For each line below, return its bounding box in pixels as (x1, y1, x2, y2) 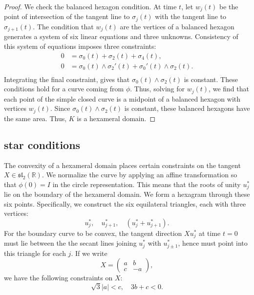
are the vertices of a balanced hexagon (120, 21, 234, 31)
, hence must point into (178, 238, 248, 248)
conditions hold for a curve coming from (4, 84, 124, 94)
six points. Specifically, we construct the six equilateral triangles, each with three (4, 198, 246, 209)
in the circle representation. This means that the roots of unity (52, 179, 241, 189)
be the (219, 1, 238, 11)
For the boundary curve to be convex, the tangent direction (4, 228, 182, 238)
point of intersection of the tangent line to (4, 11, 130, 21)
